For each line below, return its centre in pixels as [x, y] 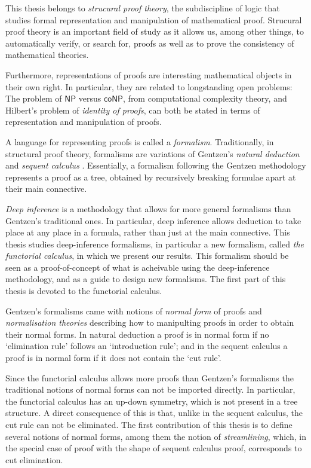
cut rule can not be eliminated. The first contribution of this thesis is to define [149, 424]
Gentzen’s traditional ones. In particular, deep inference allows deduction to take [153, 220]
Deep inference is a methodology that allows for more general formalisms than [148, 208]
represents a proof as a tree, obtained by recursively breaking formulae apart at [151, 177]
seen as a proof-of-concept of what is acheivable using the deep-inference [138, 267]
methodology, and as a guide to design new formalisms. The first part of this [146, 279]
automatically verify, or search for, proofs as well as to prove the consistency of [150, 43]
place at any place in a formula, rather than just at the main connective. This [148, 232]
